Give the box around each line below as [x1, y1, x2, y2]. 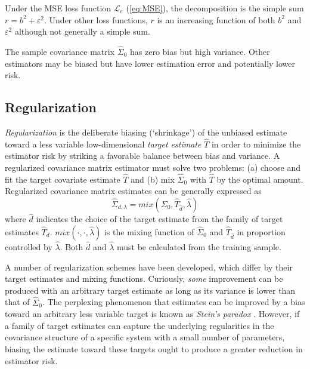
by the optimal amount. [216, 173, 303, 185]
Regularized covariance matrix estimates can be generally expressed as [5, 184, 262, 197]
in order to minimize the [211, 137, 301, 150]
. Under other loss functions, [44, 13, 148, 26]
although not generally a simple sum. [14, 25, 150, 38]
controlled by [5, 241, 52, 253]
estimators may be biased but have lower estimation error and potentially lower [5, 57, 296, 69]
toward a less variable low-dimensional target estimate [5, 137, 201, 150]
